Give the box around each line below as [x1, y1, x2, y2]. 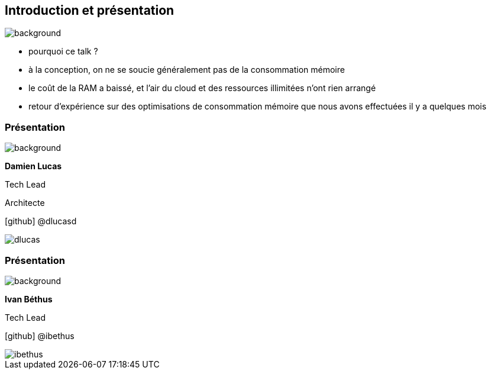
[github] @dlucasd [5, 216, 77, 227]
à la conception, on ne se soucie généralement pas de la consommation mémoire [28, 65, 345, 75]
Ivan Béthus [5, 294, 53, 304]
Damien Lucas [5, 161, 62, 172]
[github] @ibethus [5, 330, 75, 341]
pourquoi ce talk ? [28, 46, 98, 57]
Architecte [5, 198, 45, 208]
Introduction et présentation [5, 3, 175, 18]
